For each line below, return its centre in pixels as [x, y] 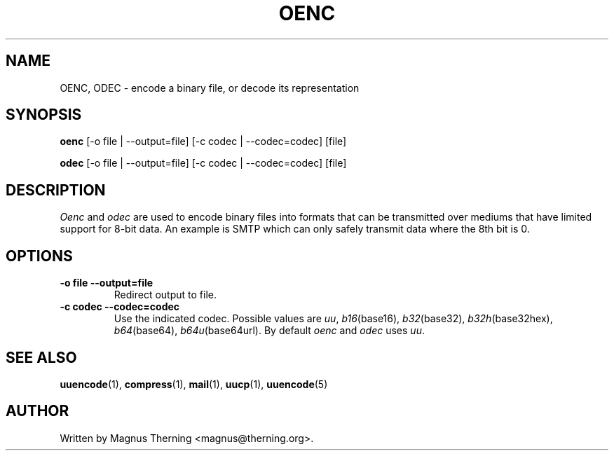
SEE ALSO [41, 357]
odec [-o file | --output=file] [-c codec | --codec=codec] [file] [203, 163]
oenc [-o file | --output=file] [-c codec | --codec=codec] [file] [203, 141]
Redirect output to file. [165, 295]
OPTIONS [39, 256]
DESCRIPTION [56, 190]
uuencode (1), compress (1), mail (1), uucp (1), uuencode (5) [194, 384]
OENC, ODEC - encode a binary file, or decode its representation [210, 88]
